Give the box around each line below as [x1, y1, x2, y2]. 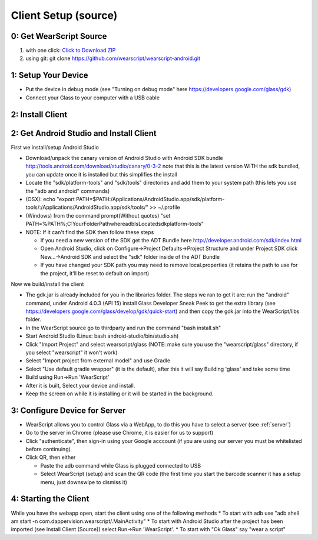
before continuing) [25, 446, 71, 453]
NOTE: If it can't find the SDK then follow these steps [25, 228, 154, 235]
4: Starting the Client [11, 494, 90, 504]
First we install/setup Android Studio [11, 144, 100, 151]
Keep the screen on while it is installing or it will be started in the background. [25, 390, 214, 397]
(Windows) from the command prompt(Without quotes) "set [25, 212, 171, 219]
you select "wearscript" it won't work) [25, 349, 118, 356]
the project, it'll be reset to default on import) [40, 269, 150, 276]
